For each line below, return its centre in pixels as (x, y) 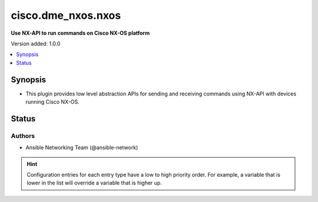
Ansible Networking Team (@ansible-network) (82, 148)
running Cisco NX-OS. (52, 102)
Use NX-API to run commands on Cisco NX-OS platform (80, 33)
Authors (23, 135)
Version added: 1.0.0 (36, 44)
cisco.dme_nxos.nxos (66, 15)
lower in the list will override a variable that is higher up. (94, 183)
